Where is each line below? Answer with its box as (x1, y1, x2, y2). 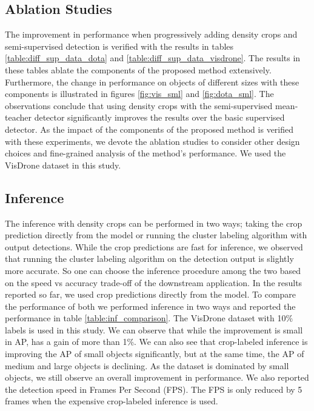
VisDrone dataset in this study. (5, 158, 121, 171)
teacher (5, 111, 32, 124)
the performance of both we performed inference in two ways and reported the (5, 299, 296, 312)
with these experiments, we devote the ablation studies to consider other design (5, 135, 300, 147)
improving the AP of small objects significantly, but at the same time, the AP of (5, 347, 304, 360)
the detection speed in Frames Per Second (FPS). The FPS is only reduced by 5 (5, 383, 302, 395)
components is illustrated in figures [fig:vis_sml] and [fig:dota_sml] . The (5, 87, 274, 100)
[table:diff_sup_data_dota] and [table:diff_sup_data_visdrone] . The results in (5, 52, 301, 64)
